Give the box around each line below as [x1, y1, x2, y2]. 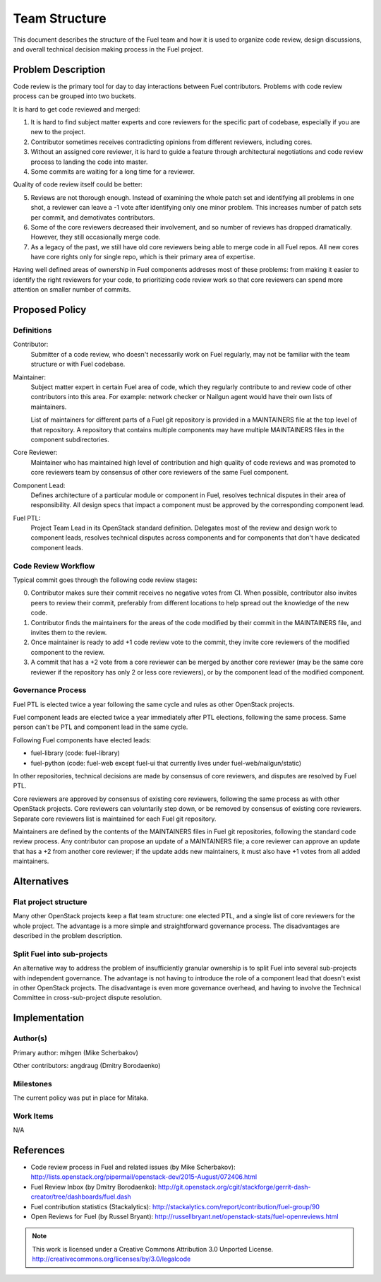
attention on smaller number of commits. [13, 285, 131, 294]
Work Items [13, 1111, 54, 1121]
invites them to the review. [30, 628, 107, 636]
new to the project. [30, 128, 86, 136]
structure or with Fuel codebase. [30, 360, 126, 369]
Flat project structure [13, 897, 87, 907]
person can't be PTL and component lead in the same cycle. [13, 723, 188, 731]
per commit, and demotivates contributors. [30, 213, 155, 222]
